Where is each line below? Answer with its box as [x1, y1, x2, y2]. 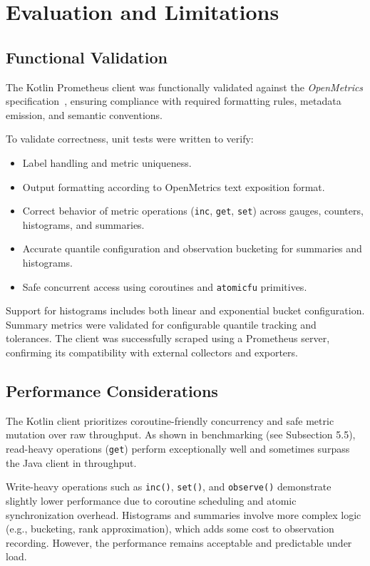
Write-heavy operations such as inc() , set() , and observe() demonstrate [6, 479, 332, 494]
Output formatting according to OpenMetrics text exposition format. [22, 179, 325, 194]
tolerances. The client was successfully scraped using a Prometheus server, [6, 331, 330, 346]
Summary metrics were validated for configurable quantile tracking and [6, 317, 317, 331]
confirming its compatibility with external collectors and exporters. [6, 345, 298, 360]
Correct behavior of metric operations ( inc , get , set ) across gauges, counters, [22, 203, 364, 218]
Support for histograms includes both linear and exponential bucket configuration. [6, 303, 365, 318]
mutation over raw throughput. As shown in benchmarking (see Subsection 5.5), [6, 427, 356, 442]
